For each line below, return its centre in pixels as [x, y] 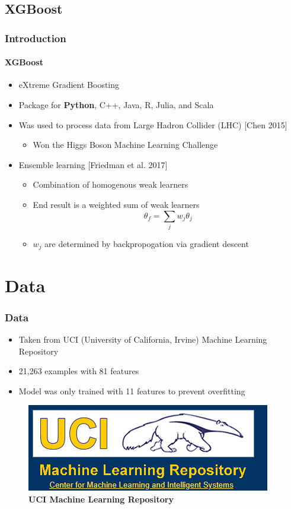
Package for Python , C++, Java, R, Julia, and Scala [116, 105]
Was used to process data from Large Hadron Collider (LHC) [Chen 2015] [153, 124]
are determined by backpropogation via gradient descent [147, 243]
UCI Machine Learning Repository [101, 499]
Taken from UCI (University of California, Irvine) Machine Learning [143, 339]
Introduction [36, 38]
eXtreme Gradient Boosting [69, 85]
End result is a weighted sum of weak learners [116, 204]
